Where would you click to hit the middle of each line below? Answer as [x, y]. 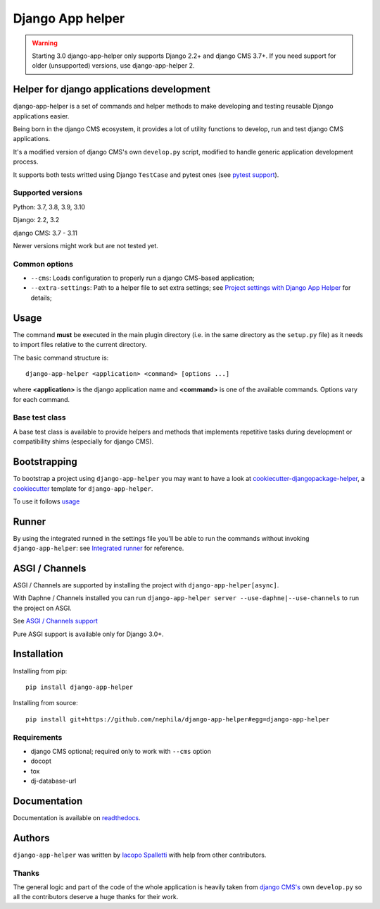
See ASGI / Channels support [56, 621]
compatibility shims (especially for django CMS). [83, 441]
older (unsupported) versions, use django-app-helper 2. [113, 66]
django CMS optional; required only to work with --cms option [121, 751]
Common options [43, 264]
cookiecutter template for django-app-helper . [83, 488]
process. [26, 161]
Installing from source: [46, 703]
